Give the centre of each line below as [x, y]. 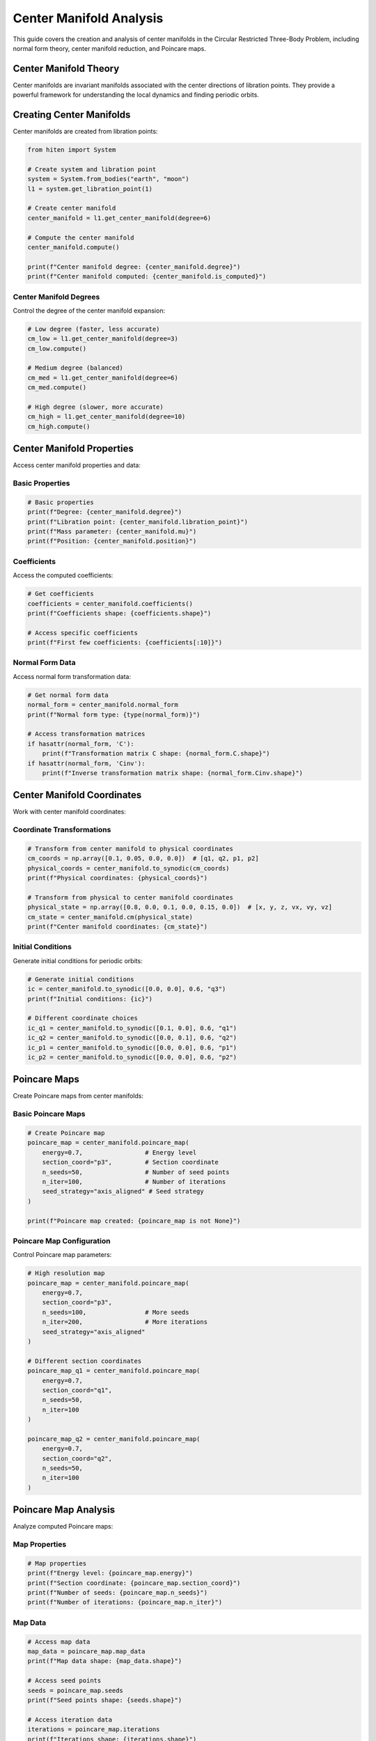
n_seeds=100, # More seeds [116, 1312]
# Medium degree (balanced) [75, 368]
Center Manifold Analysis [88, 18]
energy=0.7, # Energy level [119, 1152]
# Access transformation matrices [86, 734]
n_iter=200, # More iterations [125, 1322]
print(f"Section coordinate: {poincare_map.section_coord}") [134, 1583]
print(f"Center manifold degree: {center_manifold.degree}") [134, 267]
